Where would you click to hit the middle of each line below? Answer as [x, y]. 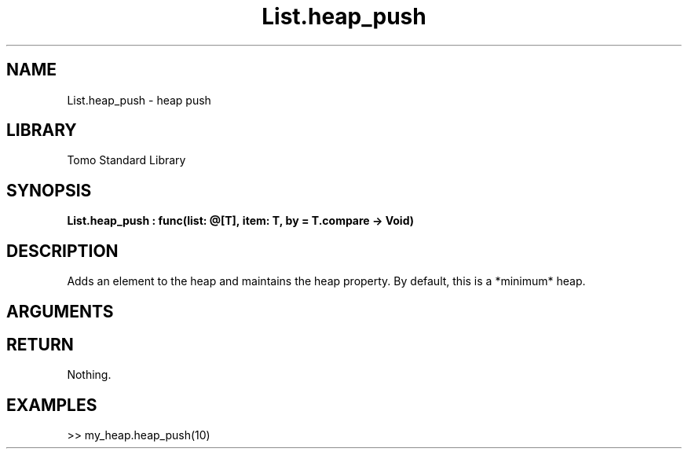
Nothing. [89, 375]
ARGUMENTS [60, 311]
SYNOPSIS [49, 190]
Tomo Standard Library [126, 160]
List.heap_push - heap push [139, 100]
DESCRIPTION [62, 251]
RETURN [40, 344]
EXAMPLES [52, 405]
